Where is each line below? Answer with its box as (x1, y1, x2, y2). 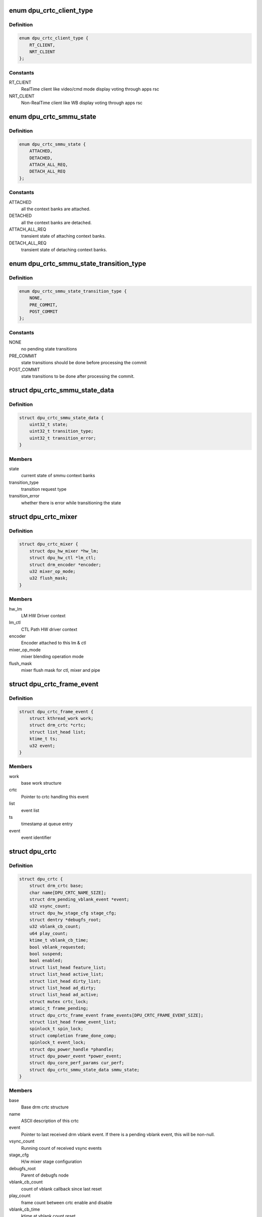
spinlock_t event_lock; (29, 1040, 86, 1045)
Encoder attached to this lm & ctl (21, 640, 86, 646)
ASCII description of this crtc (21, 1118, 79, 1124)
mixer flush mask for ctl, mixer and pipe (21, 667, 100, 673)
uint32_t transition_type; (29, 428, 94, 434)
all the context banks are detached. (21, 220, 92, 225)
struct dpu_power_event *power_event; (29, 1053, 122, 1059)
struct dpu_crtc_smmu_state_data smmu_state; (29, 1067, 140, 1072)
